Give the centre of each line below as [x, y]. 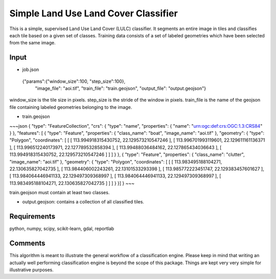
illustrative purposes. [31, 270]
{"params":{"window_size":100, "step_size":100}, [74, 81]
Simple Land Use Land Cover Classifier [94, 13]
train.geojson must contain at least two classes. [60, 193]
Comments [27, 243]
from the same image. [32, 43]
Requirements [32, 216]
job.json [31, 69]
